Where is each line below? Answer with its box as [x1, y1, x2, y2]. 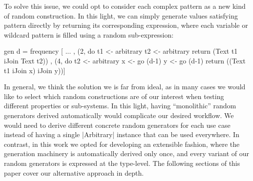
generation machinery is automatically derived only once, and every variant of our [4, 148, 249, 159]
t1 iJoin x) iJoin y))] [4, 65, 65, 75]
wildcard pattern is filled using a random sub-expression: [4, 29, 174, 40]
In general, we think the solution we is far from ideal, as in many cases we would [4, 81, 246, 92]
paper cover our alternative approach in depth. [4, 167, 144, 178]
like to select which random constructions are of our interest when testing [4, 91, 224, 101]
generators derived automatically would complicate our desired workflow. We [4, 110, 234, 120]
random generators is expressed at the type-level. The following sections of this [4, 158, 240, 168]
